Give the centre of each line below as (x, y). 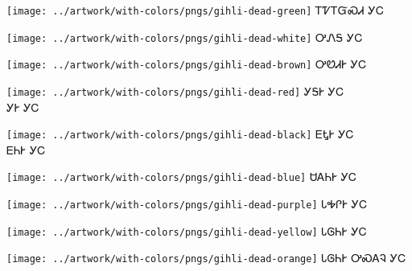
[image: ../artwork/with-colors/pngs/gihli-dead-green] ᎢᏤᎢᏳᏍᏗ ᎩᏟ (195, 10)
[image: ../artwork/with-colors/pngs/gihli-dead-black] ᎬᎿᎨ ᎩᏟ (180, 134)
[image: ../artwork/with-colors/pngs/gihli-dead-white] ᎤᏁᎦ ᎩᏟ (185, 37)
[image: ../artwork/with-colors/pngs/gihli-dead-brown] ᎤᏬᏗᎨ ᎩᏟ (187, 64)
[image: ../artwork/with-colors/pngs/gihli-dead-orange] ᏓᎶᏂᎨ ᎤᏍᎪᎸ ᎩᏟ (206, 258)
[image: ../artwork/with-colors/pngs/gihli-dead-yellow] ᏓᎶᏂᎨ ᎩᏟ (187, 230)
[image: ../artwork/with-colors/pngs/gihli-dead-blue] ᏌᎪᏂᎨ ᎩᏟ (182, 177)
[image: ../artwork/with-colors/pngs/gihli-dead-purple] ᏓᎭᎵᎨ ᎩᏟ (187, 204)
